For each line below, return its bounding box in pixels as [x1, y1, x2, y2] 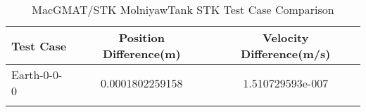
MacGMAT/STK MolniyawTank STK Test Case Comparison [32, 1, 334, 17]
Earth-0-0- [11, 66, 63, 83]
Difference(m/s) [241, 45, 331, 62]
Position [118, 29, 165, 45]
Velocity [263, 29, 309, 45]
